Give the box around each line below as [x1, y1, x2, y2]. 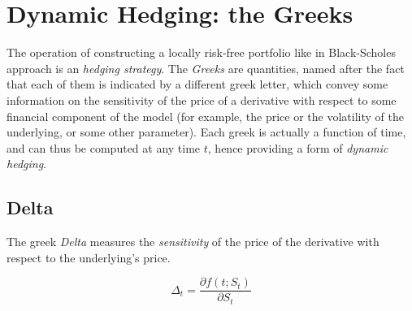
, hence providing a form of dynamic [207, 139, 388, 156]
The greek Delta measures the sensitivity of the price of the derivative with [7, 233, 379, 250]
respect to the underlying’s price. [7, 248, 171, 266]
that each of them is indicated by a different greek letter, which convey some [7, 76, 388, 93]
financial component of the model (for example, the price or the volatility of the [7, 107, 404, 124]
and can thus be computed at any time [7, 139, 201, 156]
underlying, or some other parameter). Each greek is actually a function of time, [7, 123, 406, 140]
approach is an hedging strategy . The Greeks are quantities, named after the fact [7, 59, 405, 76]
